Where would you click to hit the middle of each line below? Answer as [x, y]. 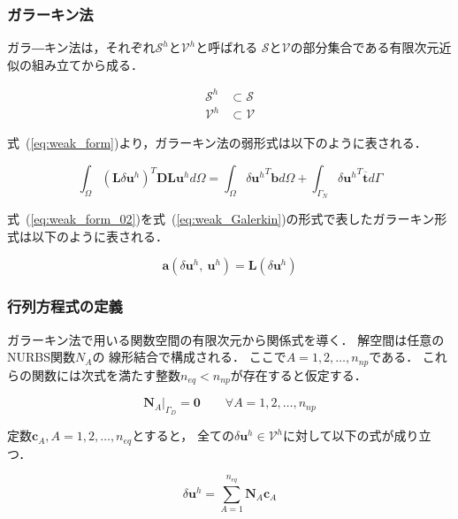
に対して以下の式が [339, 435]
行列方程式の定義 [65, 306]
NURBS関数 [41, 357]
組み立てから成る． [87, 64]
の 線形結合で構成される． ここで [189, 357]
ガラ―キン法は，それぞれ [81, 47]
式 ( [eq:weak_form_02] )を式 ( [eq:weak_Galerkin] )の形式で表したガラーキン [221, 219]
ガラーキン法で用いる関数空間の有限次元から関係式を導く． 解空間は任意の [226, 339]
